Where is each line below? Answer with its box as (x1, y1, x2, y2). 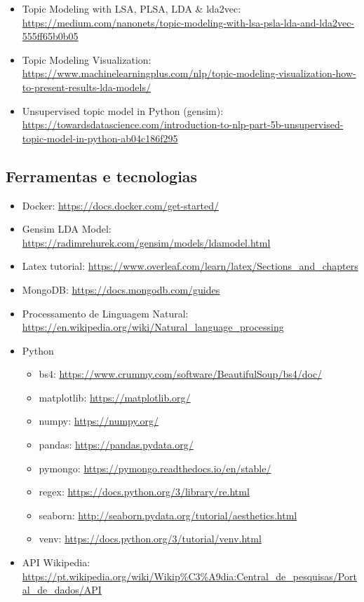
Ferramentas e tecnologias (6, 165, 198, 186)
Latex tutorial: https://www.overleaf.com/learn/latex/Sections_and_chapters (22, 259, 358, 273)
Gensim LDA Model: (22, 221, 112, 236)
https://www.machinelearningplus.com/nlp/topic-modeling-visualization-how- (22, 66, 356, 81)
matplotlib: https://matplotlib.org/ (39, 390, 191, 404)
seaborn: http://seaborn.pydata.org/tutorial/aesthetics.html (39, 507, 297, 522)
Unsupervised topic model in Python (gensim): (22, 103, 224, 118)
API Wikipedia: (22, 555, 90, 570)
